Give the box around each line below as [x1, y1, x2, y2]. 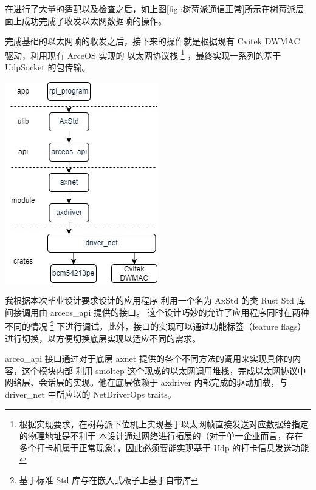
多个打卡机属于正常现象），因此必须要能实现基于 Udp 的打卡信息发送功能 [19, 441, 309, 454]
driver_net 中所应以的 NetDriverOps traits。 [5, 388, 176, 401]
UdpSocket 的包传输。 [5, 61, 91, 73]
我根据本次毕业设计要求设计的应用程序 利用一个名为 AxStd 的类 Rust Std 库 [5, 294, 306, 307]
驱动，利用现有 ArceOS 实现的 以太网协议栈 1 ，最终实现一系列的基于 [5, 47, 281, 61]
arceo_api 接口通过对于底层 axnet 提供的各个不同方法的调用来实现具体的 [5, 352, 292, 365]
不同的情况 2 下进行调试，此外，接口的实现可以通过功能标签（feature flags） [5, 318, 306, 333]
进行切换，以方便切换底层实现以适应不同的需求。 [5, 332, 201, 344]
